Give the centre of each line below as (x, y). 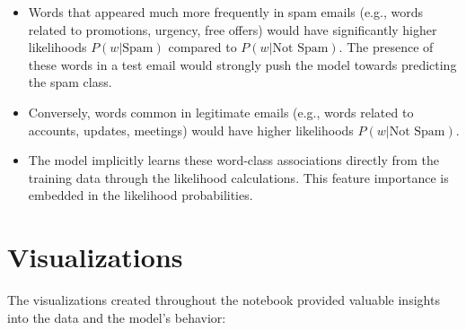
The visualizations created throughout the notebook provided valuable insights (224, 300)
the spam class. (70, 82)
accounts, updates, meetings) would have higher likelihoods (191, 130)
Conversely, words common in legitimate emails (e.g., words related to (221, 112)
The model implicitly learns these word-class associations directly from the (234, 160)
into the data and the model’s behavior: (117, 317)
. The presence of (386, 47)
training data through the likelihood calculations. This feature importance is (238, 177)
